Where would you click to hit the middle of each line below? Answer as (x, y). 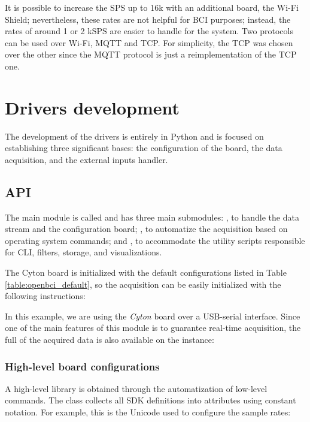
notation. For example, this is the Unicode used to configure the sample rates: (148, 412)
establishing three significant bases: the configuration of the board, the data (144, 148)
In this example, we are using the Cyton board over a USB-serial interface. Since (153, 316)
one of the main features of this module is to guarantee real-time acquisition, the (153, 328)
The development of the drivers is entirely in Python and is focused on (134, 136)
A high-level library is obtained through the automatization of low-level (136, 388)
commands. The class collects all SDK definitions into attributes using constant (151, 400)
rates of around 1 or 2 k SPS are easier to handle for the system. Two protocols (149, 31)
